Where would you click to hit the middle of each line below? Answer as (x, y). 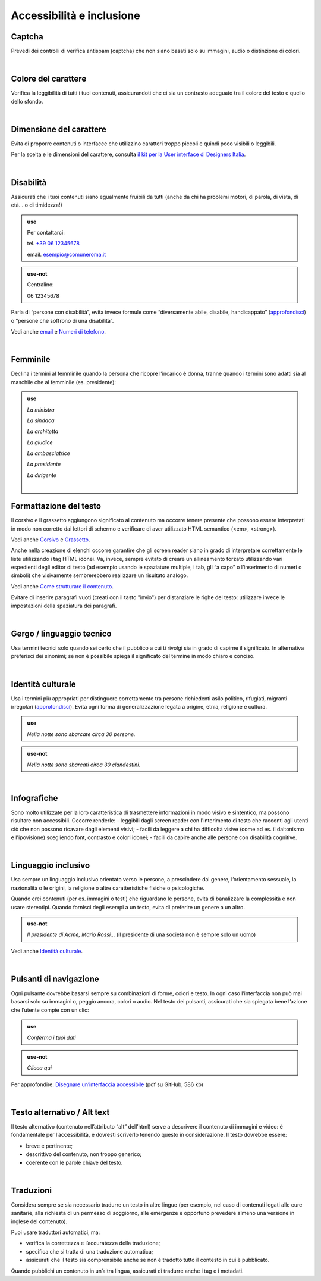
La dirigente (42, 475)
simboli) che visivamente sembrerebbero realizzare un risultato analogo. (100, 575)
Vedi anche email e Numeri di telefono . (59, 332)
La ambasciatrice (49, 453)
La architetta (43, 431)
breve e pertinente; (49, 1146)
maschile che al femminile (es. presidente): (63, 382)
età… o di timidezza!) (37, 205)
